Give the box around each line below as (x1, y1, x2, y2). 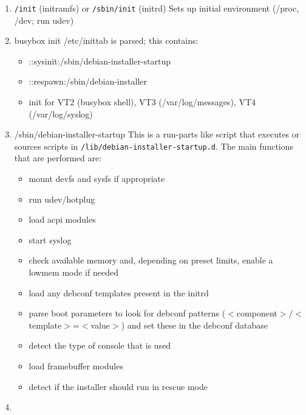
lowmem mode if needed (29, 266, 118, 279)
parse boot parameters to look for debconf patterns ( (29, 307, 226, 319)
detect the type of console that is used (29, 339, 171, 352)
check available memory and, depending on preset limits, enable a (29, 254, 273, 267)
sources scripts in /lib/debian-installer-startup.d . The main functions (14, 139, 294, 152)
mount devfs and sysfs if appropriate (29, 172, 165, 185)
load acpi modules (29, 213, 96, 226)
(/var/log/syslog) (29, 107, 93, 120)
